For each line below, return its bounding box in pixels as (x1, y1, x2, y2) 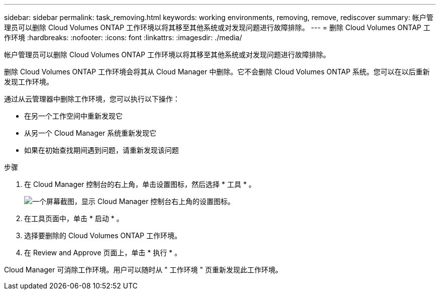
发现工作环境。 (4, 77, 53, 86)
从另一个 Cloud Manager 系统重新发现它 (24, 129, 157, 137)
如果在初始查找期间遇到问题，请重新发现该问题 (24, 146, 179, 154)
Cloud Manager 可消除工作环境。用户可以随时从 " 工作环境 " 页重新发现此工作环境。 (4, 265, 283, 274)
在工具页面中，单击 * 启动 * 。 (24, 214, 124, 223)
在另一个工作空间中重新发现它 (24, 112, 123, 120)
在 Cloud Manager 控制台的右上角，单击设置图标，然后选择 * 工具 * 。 (24, 180, 256, 188)
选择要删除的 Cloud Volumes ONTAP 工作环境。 (24, 231, 182, 240)
